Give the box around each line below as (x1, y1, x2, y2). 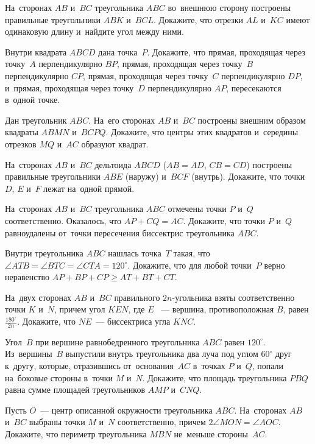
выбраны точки (29, 415, 85, 428)
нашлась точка (108, 247, 161, 259)
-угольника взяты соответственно (172, 291, 295, 303)
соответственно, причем (117, 415, 206, 428)
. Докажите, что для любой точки (127, 258, 252, 271)
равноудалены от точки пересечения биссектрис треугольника (5, 226, 235, 239)
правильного (114, 291, 160, 303)
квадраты (5, 125, 38, 138)
